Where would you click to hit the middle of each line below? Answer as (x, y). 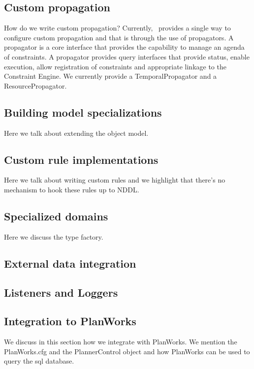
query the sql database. (39, 361)
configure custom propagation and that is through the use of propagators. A (119, 37)
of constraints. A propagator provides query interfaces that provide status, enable (127, 56)
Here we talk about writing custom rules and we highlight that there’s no (115, 180)
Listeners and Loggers (61, 292)
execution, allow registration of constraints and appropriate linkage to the (115, 66)
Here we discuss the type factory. (54, 236)
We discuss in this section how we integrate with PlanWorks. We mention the (121, 342)
